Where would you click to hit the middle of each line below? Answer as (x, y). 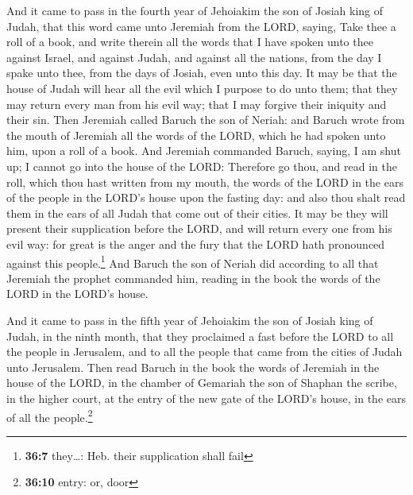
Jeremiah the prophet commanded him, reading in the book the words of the (193, 278)
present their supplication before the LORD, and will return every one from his (199, 228)
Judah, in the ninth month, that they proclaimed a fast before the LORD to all (200, 336)
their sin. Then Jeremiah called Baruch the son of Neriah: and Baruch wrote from (206, 120)
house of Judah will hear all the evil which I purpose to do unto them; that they (202, 88)
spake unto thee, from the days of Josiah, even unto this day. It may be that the (202, 73)
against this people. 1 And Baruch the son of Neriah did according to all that (193, 261)
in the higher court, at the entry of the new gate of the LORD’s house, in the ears (206, 398)
